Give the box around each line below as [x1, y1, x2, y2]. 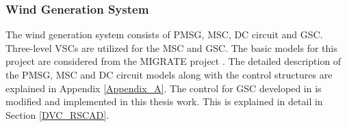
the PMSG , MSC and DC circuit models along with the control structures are [5, 68, 333, 81]
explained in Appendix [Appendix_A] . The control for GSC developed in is [5, 81, 322, 95]
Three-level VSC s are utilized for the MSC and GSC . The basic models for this [5, 40, 337, 55]
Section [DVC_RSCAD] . [5, 107, 110, 122]
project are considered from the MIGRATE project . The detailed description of [5, 54, 342, 68]
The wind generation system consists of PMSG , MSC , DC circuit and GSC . [5, 27, 323, 42]
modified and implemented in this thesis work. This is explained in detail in [5, 94, 323, 109]
